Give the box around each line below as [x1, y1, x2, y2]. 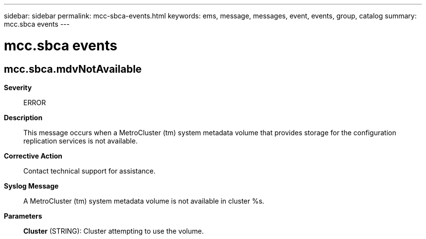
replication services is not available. [23, 136, 138, 145]
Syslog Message [4, 181, 59, 190]
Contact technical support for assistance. [23, 166, 156, 175]
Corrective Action [4, 151, 62, 160]
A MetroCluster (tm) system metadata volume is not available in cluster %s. [23, 196, 265, 205]
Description [4, 113, 43, 122]
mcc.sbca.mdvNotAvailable [4, 63, 142, 75]
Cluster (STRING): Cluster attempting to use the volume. [23, 226, 204, 235]
